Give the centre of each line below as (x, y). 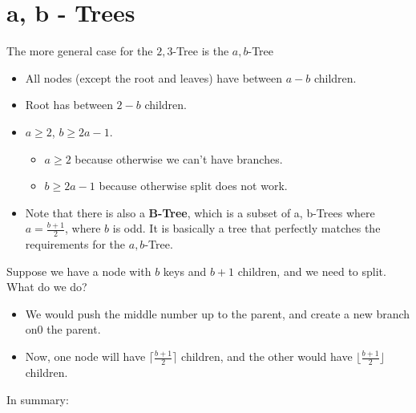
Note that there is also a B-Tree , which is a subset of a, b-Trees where (200, 212)
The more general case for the (80, 51)
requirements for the (75, 244)
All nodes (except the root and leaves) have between (154, 77)
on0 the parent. (63, 329)
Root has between (69, 105)
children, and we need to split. (312, 271)
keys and (185, 271)
